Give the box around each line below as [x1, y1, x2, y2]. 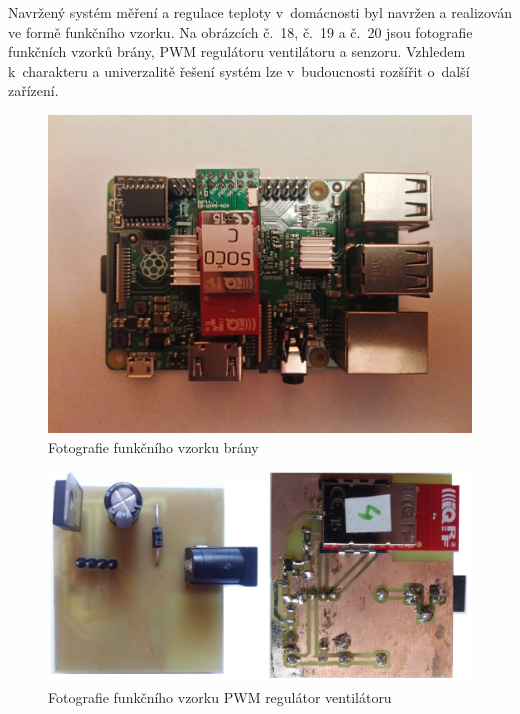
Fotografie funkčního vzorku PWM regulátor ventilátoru [48, 686, 392, 707]
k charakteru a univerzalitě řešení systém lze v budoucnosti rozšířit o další [8, 60, 470, 81]
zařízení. [8, 80, 59, 101]
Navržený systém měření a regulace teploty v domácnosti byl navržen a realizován [8, 2, 512, 22]
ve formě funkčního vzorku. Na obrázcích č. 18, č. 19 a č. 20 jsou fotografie [8, 21, 473, 42]
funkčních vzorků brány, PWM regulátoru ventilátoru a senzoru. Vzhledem [8, 41, 466, 62]
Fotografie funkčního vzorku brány [48, 436, 259, 457]
